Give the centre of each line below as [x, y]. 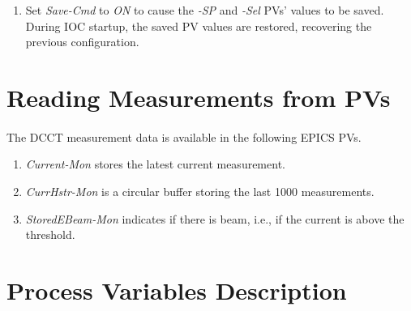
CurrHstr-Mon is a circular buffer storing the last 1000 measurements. [200, 191]
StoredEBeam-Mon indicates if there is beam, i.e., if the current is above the [215, 218]
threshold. [50, 234]
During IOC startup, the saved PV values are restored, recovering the [199, 26]
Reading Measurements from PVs [199, 97]
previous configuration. [82, 42]
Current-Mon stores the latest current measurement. [155, 164]
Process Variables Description [177, 290]
